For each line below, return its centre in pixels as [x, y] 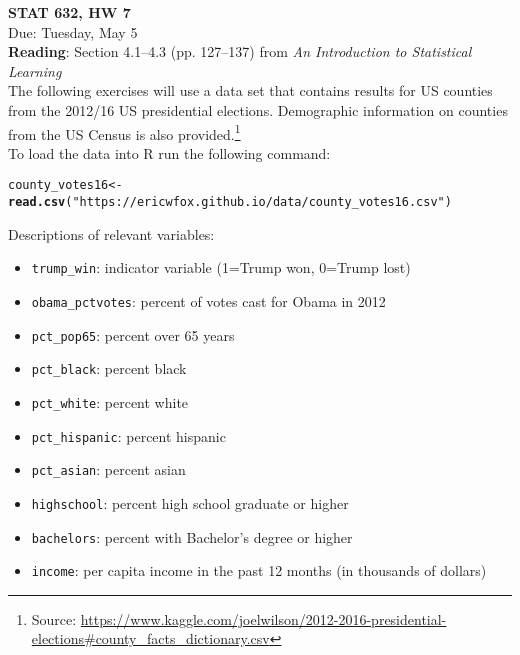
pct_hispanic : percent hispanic [128, 435]
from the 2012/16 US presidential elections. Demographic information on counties [258, 109]
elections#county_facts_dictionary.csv [150, 638]
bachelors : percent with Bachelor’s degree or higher [192, 536]
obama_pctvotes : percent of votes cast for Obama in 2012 [208, 300]
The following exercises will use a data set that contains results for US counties [250, 90]
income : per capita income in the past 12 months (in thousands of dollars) [259, 570]
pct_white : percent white [110, 401]
